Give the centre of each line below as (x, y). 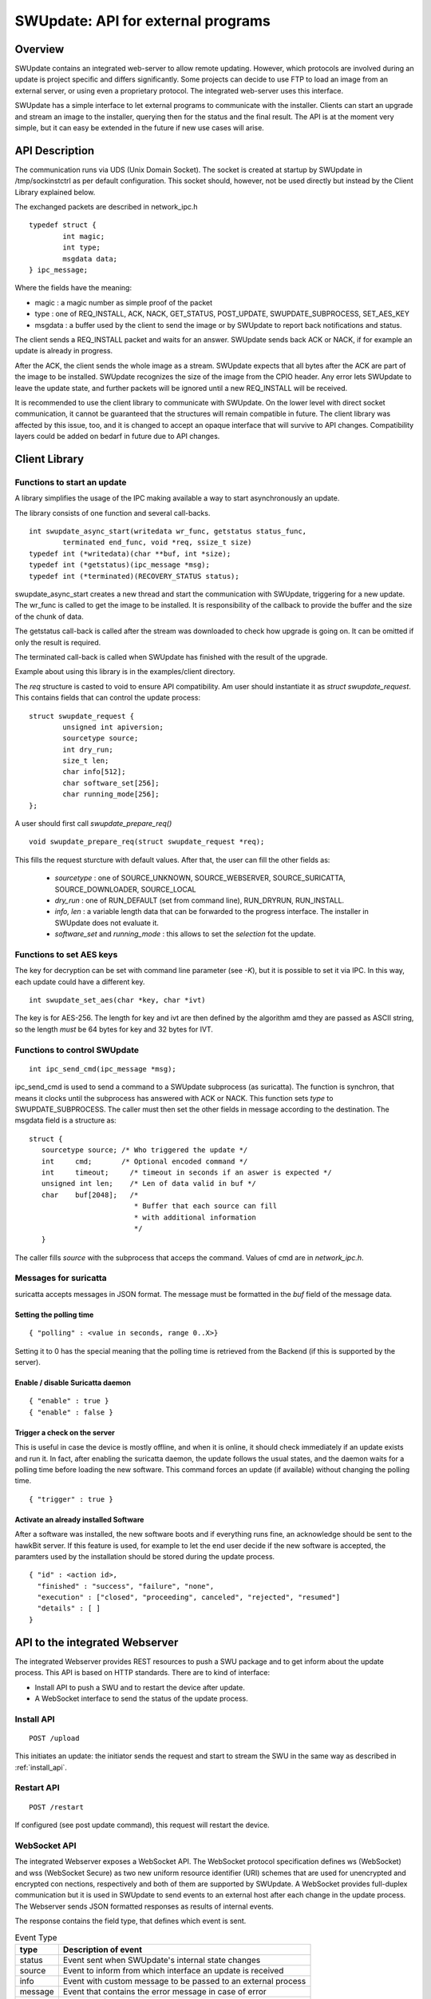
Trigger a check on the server (65, 1432)
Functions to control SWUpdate (77, 1050)
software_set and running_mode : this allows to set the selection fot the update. (185, 934)
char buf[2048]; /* (90, 1195)
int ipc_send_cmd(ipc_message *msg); (103, 1069)
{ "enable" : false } (71, 1412)
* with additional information (195, 1217)
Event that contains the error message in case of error (164, 1991)
